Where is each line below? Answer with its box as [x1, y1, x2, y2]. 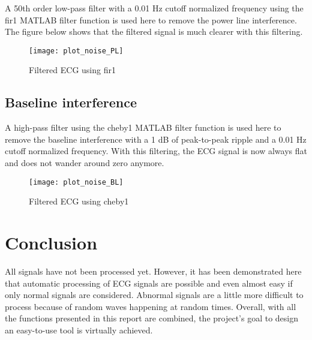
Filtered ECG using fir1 [29, 64, 116, 76]
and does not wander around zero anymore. [5, 157, 164, 169]
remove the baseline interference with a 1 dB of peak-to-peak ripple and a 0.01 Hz [5, 133, 307, 145]
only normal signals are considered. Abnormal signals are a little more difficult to [5, 288, 304, 301]
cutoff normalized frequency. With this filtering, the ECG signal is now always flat [5, 145, 307, 157]
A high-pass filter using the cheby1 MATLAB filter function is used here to [5, 121, 281, 134]
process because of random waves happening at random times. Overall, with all [5, 300, 296, 312]
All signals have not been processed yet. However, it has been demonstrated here [5, 264, 302, 277]
